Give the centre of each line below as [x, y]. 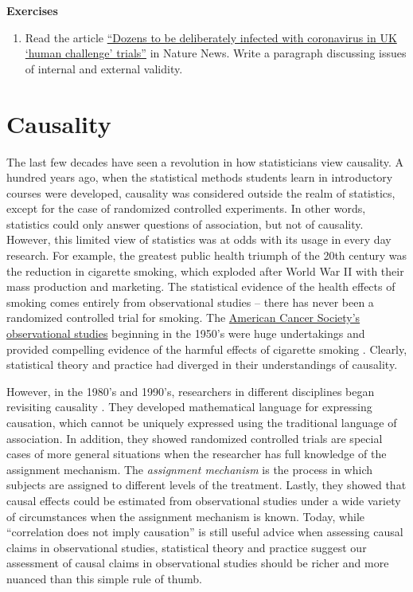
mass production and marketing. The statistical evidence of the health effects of [201, 286]
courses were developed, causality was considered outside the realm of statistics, [201, 192]
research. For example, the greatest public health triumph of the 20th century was [207, 255]
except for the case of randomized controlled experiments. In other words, [186, 208]
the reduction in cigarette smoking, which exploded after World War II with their [205, 271]
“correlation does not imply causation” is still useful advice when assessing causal [205, 532]
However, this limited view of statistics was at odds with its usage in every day [199, 239]
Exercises [32, 10]
